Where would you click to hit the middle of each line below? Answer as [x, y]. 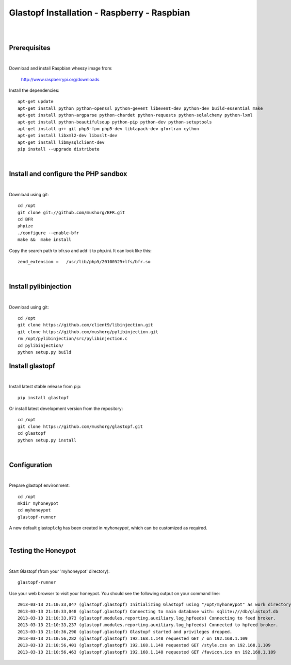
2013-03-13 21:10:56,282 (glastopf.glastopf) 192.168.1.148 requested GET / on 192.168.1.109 [133, 639]
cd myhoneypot [34, 510]
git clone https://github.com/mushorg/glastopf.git [80, 426]
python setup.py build [45, 352]
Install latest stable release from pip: [45, 387]
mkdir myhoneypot [38, 503]
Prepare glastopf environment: [40, 485]
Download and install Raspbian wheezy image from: [61, 68]
